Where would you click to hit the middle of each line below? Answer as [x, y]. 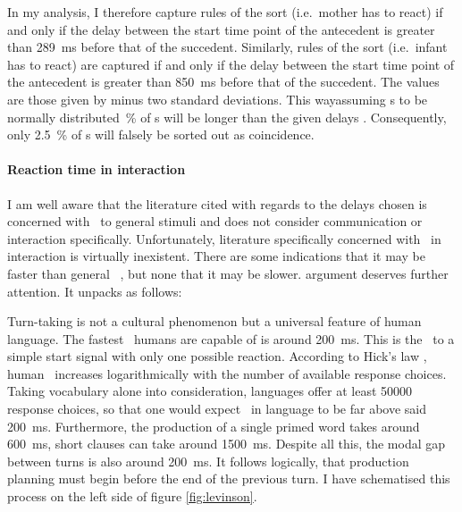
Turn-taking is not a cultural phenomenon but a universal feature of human [214, 321]
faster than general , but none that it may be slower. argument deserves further [228, 273]
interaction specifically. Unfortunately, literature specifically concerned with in [224, 238]
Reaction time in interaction [97, 169]
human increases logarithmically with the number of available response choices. [227, 373]
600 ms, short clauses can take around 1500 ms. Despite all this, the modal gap [226, 444]
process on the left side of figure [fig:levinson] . [132, 496]
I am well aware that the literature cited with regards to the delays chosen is [217, 203]
